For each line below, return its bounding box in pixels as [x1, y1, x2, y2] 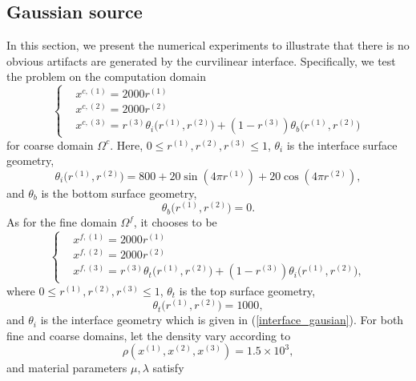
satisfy [152, 359, 184, 376]
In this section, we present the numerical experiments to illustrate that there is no [6, 37, 410, 54]
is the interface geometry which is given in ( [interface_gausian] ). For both [40, 311, 404, 328]
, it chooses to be [133, 214, 217, 231]
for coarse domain [6, 136, 94, 153]
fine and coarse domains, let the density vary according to [6, 327, 291, 343]
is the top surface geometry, [179, 282, 316, 299]
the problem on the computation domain [6, 68, 206, 85]
